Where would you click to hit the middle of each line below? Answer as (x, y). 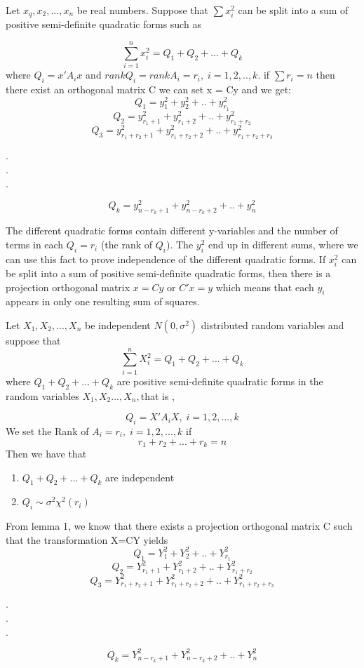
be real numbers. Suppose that (143, 10)
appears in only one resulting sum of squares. (103, 301)
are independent (140, 477)
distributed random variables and (272, 325)
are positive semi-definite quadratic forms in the (220, 381)
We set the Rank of (47, 430)
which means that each (265, 287)
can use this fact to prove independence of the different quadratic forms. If (166, 259)
